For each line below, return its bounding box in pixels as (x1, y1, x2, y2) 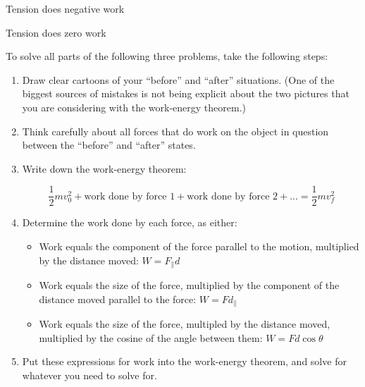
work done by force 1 (84, 191, 175, 202)
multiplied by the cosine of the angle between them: (39, 330, 263, 345)
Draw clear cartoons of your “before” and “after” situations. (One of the (22, 72, 335, 87)
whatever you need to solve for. (22, 367, 157, 382)
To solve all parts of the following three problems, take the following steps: (6, 49, 328, 63)
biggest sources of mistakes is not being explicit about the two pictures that (22, 86, 349, 101)
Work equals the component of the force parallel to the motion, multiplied (39, 239, 359, 253)
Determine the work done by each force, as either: (22, 215, 237, 230)
